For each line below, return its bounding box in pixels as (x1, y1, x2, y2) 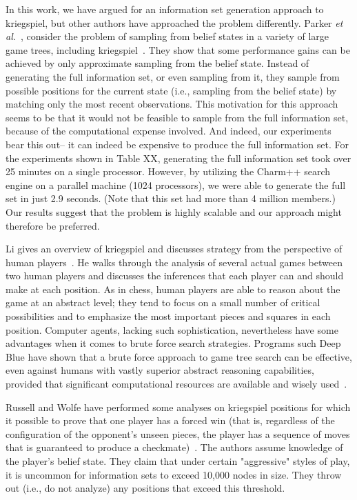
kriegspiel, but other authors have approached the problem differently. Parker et (6, 15, 343, 30)
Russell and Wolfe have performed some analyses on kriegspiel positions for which (6, 399, 351, 414)
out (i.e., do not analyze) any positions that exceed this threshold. (6, 481, 285, 495)
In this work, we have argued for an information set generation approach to (6, 2, 324, 16)
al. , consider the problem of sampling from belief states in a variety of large (6, 29, 329, 43)
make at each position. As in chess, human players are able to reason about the (6, 281, 340, 296)
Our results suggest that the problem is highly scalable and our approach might (6, 204, 342, 219)
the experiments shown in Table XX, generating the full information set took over (6, 150, 351, 165)
